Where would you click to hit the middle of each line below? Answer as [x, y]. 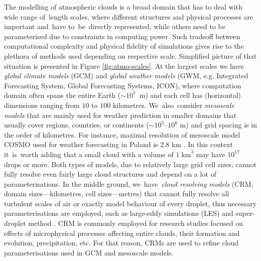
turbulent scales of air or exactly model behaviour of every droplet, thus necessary [130, 203]
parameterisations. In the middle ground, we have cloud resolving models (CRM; [129, 183]
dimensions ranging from [42, 105]
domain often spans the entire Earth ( [62, 95]
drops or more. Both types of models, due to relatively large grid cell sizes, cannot [130, 164]
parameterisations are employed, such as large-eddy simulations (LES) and [119, 213]
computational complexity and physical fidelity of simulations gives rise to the [124, 46]
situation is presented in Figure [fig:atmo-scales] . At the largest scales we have [124, 66]
